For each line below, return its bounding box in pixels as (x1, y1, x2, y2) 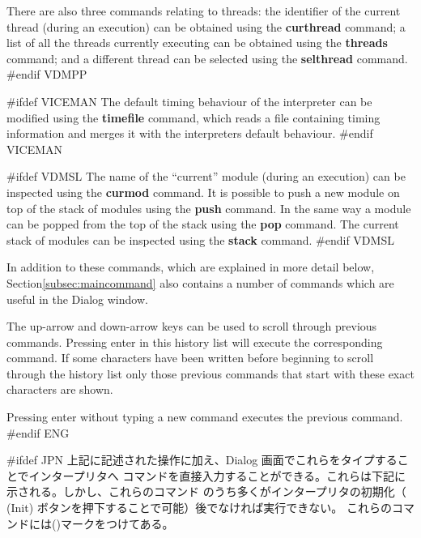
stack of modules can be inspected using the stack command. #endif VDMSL (6, 231, 394, 248)
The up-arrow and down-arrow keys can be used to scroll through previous (6, 318, 377, 335)
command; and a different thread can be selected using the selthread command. (6, 49, 408, 66)
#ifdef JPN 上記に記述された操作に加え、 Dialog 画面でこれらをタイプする (6, 451, 398, 468)
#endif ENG (6, 424, 70, 441)
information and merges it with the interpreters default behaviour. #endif (6, 125, 373, 142)
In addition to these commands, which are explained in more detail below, (6, 258, 375, 275)
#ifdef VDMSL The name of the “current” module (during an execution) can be (6, 168, 406, 185)
